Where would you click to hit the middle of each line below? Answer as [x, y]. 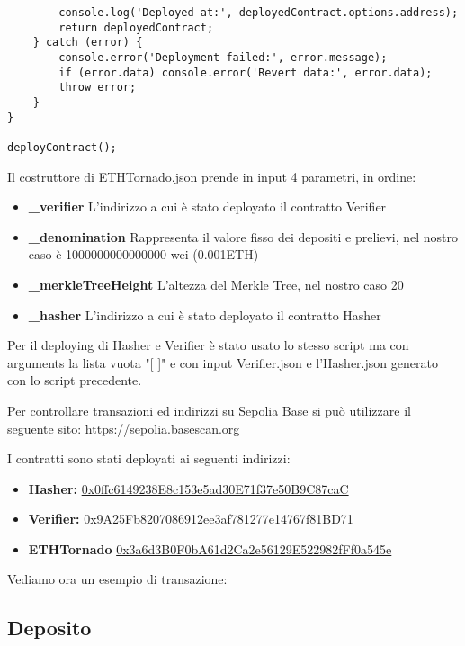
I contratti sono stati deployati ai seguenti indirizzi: [149, 458]
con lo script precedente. [75, 380]
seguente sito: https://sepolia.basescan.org [124, 428]
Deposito [49, 628]
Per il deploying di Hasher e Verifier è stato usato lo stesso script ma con [208, 345]
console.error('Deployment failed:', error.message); [223, 57]
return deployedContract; [136, 27]
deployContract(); [62, 147]
